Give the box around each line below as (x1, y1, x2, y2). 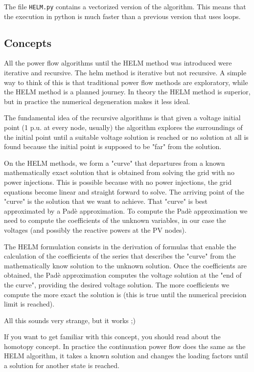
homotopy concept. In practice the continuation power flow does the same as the (4, 341, 246, 351)
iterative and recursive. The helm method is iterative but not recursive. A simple (4, 67, 247, 78)
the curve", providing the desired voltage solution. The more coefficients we (4, 279, 230, 289)
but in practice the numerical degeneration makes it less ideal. (4, 96, 190, 106)
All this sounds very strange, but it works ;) (4, 315, 136, 325)
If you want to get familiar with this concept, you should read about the (4, 331, 221, 342)
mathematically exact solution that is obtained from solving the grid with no (4, 167, 234, 177)
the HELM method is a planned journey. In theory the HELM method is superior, (4, 87, 251, 97)
